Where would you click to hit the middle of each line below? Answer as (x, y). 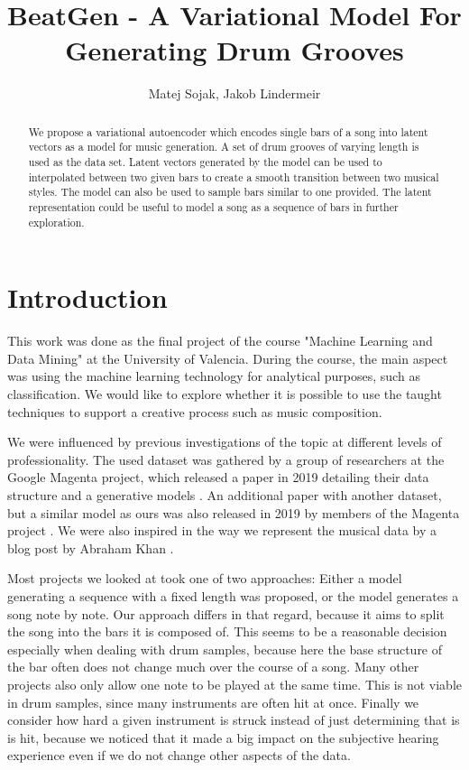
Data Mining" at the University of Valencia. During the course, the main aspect (228, 358)
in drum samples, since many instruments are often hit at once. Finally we (213, 702)
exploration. (56, 222)
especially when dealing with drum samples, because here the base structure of (225, 649)
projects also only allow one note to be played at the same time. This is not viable (234, 684)
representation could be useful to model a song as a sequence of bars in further (213, 206)
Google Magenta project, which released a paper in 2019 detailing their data (218, 477)
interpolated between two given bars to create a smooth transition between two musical (234, 176)
